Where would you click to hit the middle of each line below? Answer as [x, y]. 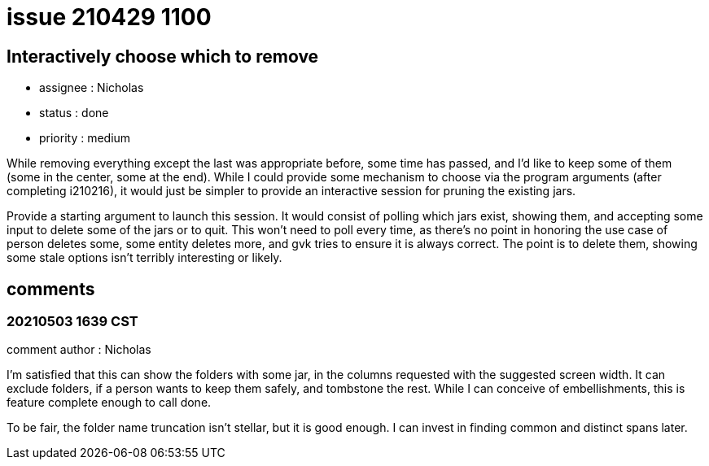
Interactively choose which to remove [163, 56]
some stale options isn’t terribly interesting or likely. [144, 258]
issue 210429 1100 [109, 17]
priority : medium [85, 138]
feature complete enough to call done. [109, 403]
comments [51, 289]
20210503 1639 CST [72, 322]
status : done [74, 113]
